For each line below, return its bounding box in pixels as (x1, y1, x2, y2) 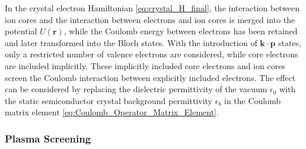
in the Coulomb (224, 94, 281, 106)
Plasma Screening (5, 131, 91, 145)
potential (5, 25, 37, 37)
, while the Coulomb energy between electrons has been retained (63, 25, 298, 37)
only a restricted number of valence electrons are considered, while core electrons (5, 48, 298, 60)
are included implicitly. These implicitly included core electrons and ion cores (5, 59, 285, 72)
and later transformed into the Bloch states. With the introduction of (5, 36, 257, 48)
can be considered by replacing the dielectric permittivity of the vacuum (5, 83, 267, 95)
